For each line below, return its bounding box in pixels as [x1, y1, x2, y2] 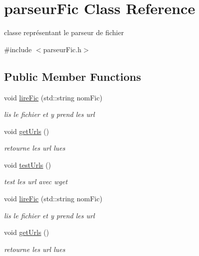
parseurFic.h [43, 44, 81, 54]
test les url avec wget [4, 176, 67, 187]
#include [4, 44, 32, 54]
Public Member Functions [4, 68, 141, 84]
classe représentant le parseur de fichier [4, 27, 124, 38]
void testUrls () [4, 159, 51, 170]
